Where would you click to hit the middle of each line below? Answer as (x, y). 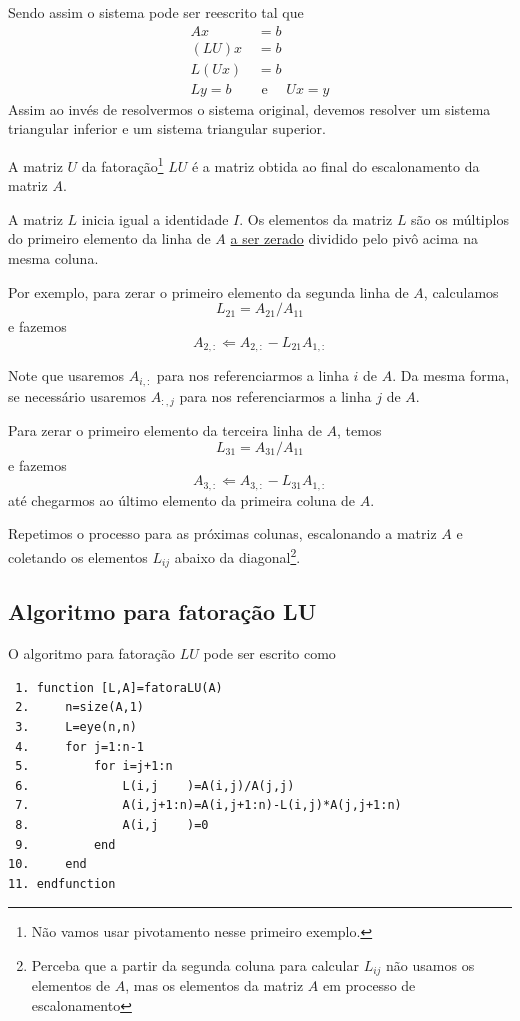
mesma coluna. (53, 257)
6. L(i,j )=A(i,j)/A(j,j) (155, 785)
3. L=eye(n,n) (76, 727)
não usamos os (430, 964)
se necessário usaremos (77, 395)
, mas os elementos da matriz (214, 985)
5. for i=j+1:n (94, 766)
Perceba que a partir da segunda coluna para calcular (195, 964)
